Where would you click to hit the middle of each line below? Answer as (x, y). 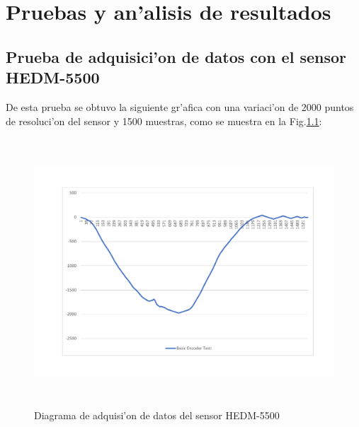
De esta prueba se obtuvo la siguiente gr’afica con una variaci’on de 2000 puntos (180, 106)
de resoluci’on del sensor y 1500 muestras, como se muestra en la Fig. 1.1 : (164, 121)
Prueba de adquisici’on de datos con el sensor (176, 56)
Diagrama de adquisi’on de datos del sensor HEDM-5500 (157, 415)
